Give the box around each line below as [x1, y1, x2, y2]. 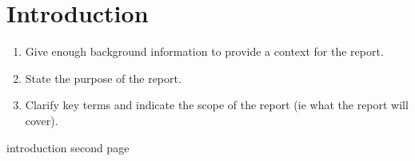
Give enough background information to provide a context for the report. [25, 43, 384, 60]
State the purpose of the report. [25, 69, 182, 86]
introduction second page [6, 139, 130, 155]
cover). [25, 112, 58, 128]
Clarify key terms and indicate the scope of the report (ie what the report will [25, 96, 409, 113]
